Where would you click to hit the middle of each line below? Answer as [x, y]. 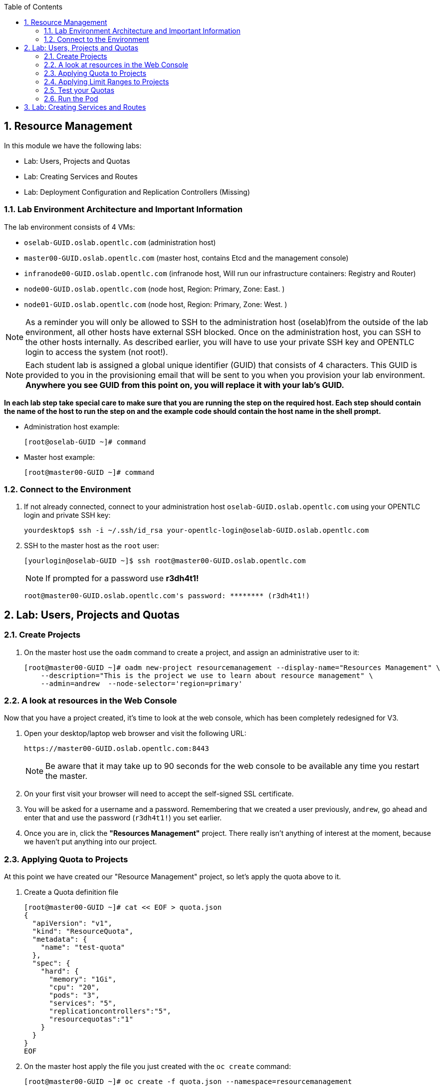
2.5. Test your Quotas [79, 90]
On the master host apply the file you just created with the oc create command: [158, 1067]
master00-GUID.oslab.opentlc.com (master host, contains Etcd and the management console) [186, 258]
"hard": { [60, 971]
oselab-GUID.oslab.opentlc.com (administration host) [120, 242]
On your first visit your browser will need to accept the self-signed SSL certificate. [159, 794]
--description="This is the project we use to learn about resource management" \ [207, 675]
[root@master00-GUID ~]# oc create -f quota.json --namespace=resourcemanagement [188, 1082]
